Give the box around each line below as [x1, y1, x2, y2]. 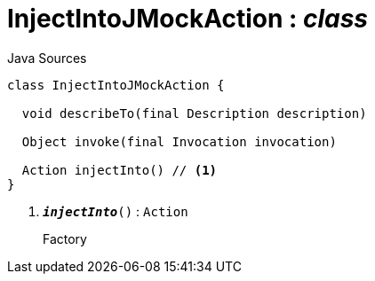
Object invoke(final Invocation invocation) [21, 134, 337, 149]
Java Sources [7, 50, 87, 66]
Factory [43, 230, 87, 246]
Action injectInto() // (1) [21, 162, 218, 177]
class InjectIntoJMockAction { [7, 77, 225, 92]
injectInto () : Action [43, 203, 188, 219]
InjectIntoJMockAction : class [7, 4, 368, 34]
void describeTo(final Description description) [21, 105, 367, 121]
